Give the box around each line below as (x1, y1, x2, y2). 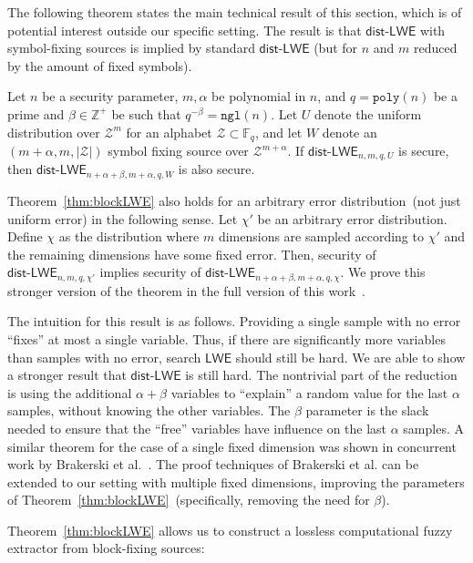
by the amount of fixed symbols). (7, 56, 192, 75)
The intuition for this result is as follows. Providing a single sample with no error (7, 312, 461, 331)
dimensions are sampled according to (218, 227, 424, 246)
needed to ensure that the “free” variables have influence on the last (7, 418, 387, 437)
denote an (322, 122, 377, 141)
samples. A (403, 418, 464, 437)
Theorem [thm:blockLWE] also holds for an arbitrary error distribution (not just (7, 190, 461, 210)
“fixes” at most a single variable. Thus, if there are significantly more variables (7, 329, 446, 348)
